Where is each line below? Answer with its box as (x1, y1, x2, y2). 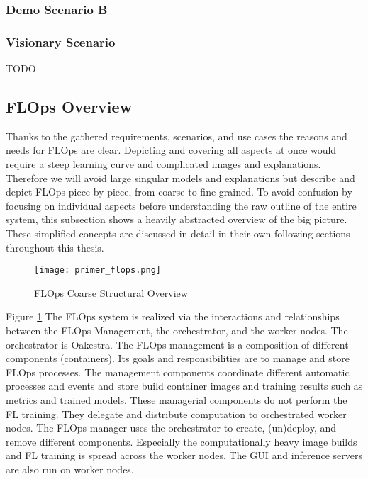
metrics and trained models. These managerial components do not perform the (6, 393, 347, 407)
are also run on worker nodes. (6, 461, 134, 476)
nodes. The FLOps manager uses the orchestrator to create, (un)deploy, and (6, 420, 337, 435)
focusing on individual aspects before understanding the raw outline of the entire (6, 198, 357, 213)
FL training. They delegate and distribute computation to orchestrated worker (6, 406, 347, 421)
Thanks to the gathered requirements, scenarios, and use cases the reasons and (6, 128, 347, 143)
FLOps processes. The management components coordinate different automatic (6, 364, 350, 379)
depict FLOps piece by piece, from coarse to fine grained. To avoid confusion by (6, 184, 352, 199)
